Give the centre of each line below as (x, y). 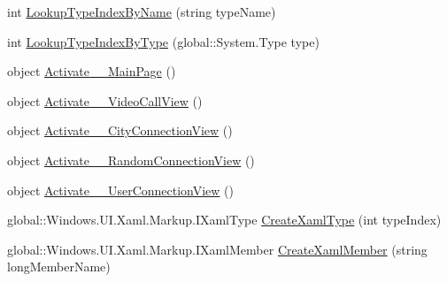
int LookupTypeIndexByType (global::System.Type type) (163, 41)
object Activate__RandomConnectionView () (131, 160)
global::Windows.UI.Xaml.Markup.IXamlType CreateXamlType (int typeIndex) (224, 220)
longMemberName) (59, 267)
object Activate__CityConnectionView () (120, 130)
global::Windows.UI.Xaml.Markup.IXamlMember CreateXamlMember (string (217, 249)
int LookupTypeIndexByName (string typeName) (142, 11)
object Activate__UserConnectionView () (120, 190)
